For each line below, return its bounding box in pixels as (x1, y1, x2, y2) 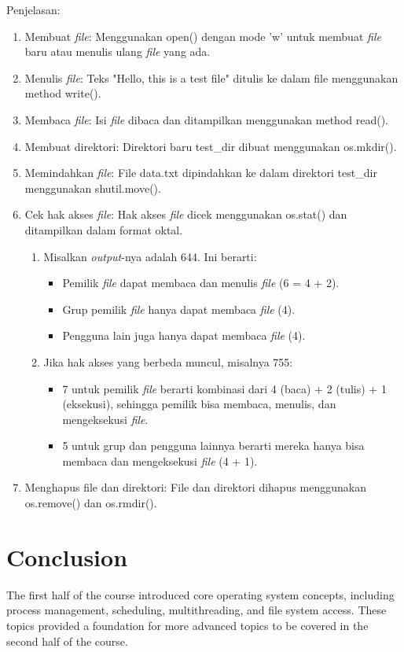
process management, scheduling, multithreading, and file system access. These (6, 602, 387, 618)
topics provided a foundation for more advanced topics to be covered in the (6, 617, 369, 633)
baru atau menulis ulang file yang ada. (24, 43, 211, 60)
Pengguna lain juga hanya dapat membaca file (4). (62, 327, 306, 344)
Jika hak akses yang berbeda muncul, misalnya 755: (43, 353, 293, 370)
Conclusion (6, 540, 128, 573)
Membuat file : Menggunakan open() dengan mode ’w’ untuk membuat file (24, 28, 381, 44)
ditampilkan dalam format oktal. (24, 221, 183, 238)
